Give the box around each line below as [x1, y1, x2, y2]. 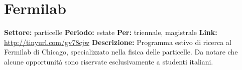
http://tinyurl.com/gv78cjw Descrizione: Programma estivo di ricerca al [4, 36, 231, 47]
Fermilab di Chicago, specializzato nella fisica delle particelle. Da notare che [4, 46, 238, 57]
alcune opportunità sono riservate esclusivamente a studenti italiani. [4, 56, 213, 66]
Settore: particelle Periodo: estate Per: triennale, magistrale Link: [4, 27, 217, 37]
